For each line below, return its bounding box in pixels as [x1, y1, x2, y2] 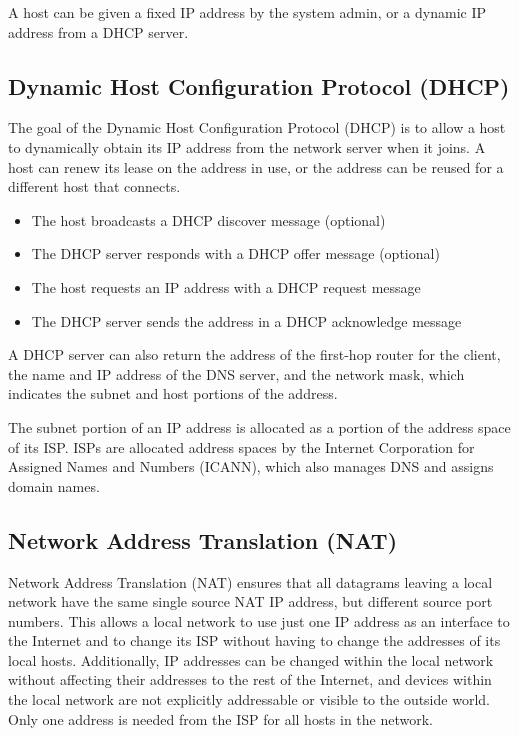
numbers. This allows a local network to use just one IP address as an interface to [8, 610, 510, 631]
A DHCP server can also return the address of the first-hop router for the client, [8, 344, 501, 365]
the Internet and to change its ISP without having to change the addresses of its [8, 630, 501, 651]
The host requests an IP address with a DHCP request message [31, 276, 421, 297]
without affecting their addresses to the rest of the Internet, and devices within [8, 669, 492, 690]
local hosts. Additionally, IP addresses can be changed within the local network [8, 649, 494, 670]
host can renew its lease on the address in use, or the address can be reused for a [8, 156, 504, 177]
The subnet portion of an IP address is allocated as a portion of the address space [8, 416, 511, 437]
